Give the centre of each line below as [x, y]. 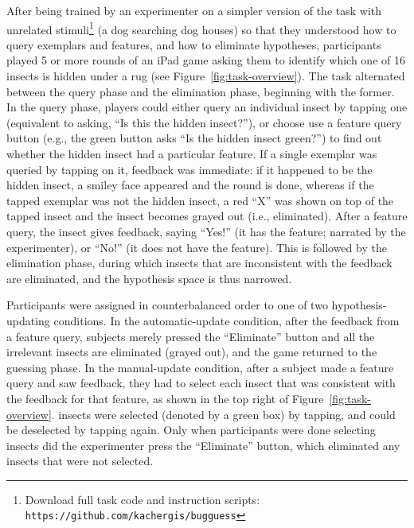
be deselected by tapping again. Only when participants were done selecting [191, 430]
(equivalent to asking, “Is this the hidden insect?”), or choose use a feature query [204, 122]
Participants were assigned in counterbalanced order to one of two [167, 305]
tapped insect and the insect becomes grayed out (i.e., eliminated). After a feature [207, 216]
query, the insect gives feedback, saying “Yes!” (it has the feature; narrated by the [206, 231]
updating [28, 320]
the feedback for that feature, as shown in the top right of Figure [165, 398]
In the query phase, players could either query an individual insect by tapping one [207, 107]
